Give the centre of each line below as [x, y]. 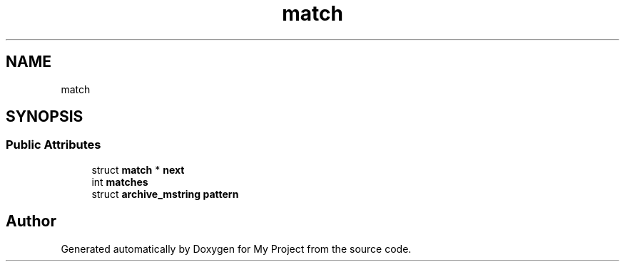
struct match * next [138, 169]
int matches [120, 182]
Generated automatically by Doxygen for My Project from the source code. [236, 248]
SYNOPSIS [45, 117]
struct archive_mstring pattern [165, 194]
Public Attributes [54, 145]
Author [31, 221]
